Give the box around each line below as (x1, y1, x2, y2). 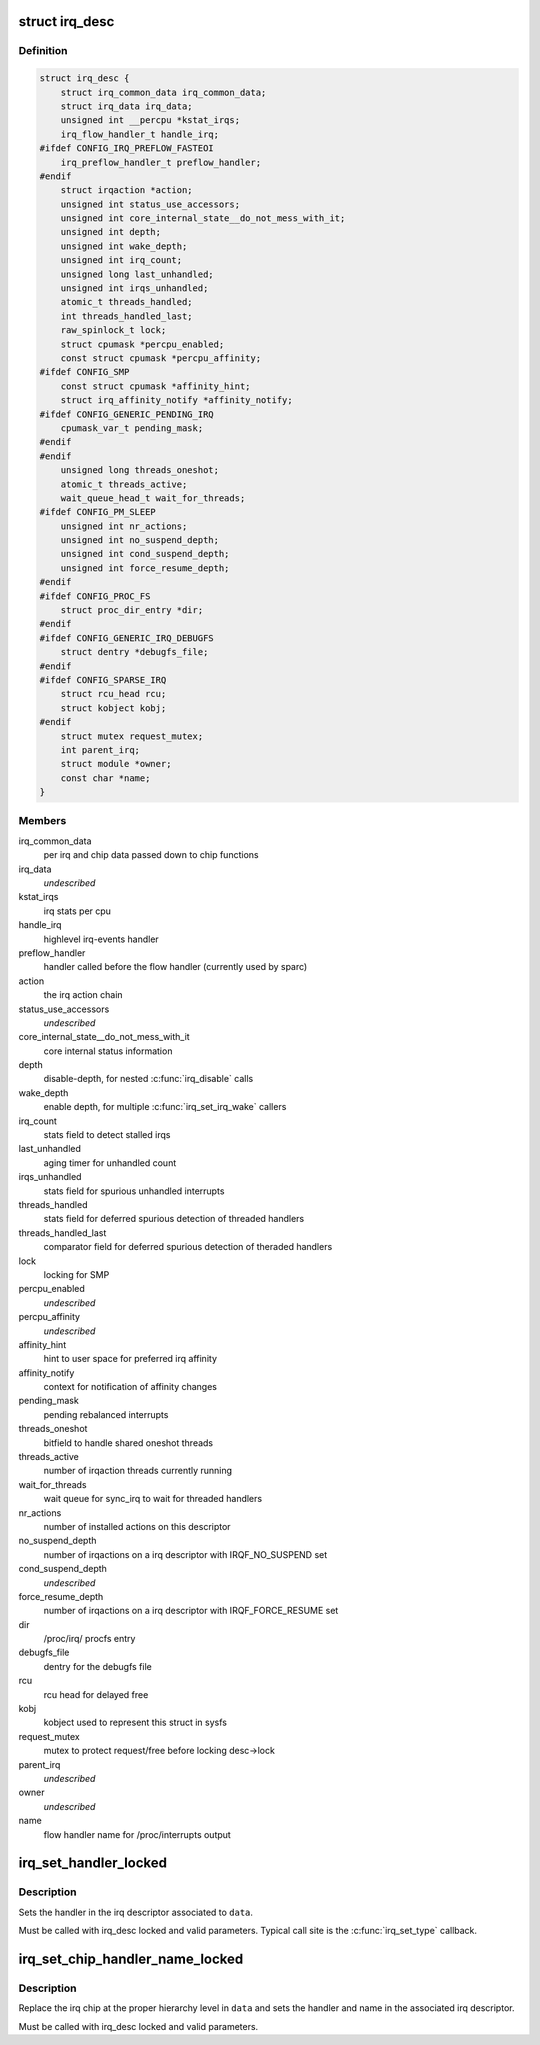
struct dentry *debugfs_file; (60, 646, 209, 658)
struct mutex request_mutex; (60, 730, 204, 742)
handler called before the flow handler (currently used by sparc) (43, 961, 308, 973)
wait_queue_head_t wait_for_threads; (60, 492, 246, 504)
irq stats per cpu (43, 905, 112, 917)
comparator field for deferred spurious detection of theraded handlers (43, 1241, 333, 1253)
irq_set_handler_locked (18, 1855, 168, 1872)
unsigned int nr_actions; (60, 520, 188, 532)
